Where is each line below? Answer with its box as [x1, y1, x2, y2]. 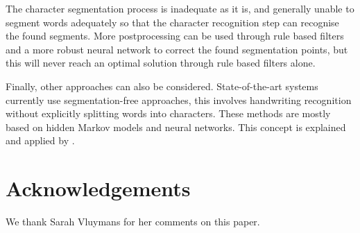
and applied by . [6, 133, 75, 148]
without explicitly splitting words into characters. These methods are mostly [6, 106, 331, 121]
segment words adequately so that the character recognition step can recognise [6, 15, 339, 29]
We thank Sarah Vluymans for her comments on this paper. [6, 214, 260, 229]
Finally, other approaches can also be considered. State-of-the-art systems [6, 78, 318, 93]
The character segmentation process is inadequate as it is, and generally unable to [6, 1, 354, 15]
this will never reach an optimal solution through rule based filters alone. [6, 55, 316, 70]
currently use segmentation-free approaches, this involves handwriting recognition [6, 92, 352, 107]
